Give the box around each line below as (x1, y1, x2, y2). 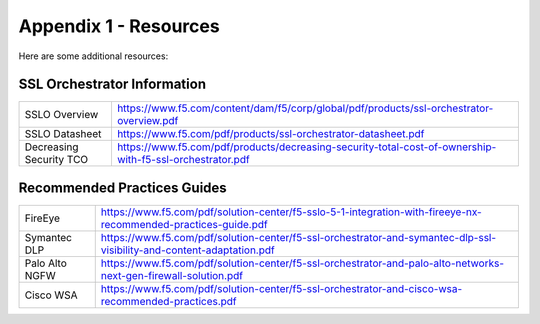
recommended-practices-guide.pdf (100, 217, 269, 231)
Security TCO (24, 153, 89, 167)
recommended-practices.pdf (100, 294, 237, 308)
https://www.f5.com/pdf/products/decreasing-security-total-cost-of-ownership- (116, 140, 497, 154)
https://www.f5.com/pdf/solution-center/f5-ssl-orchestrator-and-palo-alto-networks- (100, 256, 505, 270)
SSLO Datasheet (24, 127, 102, 141)
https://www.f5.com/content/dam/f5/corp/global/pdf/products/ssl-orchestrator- (116, 101, 494, 115)
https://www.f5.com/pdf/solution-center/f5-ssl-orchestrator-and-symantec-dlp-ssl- (100, 230, 497, 244)
